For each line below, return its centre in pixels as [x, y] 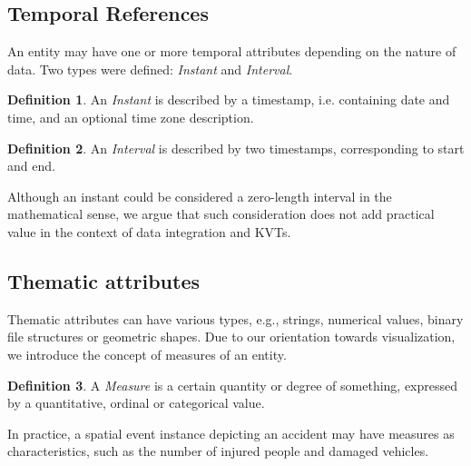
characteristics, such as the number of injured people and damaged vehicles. [218, 451]
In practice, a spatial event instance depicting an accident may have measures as [231, 433]
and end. [31, 166]
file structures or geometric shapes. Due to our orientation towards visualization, [231, 337]
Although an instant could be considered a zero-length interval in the [200, 196]
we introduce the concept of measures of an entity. [147, 354]
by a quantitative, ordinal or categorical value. [136, 403]
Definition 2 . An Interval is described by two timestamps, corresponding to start [236, 148]
